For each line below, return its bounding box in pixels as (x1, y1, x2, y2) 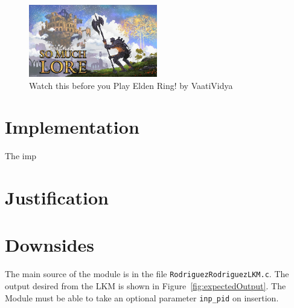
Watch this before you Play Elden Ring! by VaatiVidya (29, 79, 233, 91)
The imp (5, 149, 37, 162)
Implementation (5, 114, 139, 139)
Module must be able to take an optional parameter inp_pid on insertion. (5, 291, 279, 304)
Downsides (5, 232, 95, 257)
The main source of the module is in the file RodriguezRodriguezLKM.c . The (5, 267, 289, 280)
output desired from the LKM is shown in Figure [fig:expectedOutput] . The (5, 280, 286, 292)
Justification (5, 185, 109, 210)
